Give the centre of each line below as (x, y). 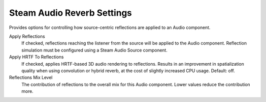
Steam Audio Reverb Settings (71, 13)
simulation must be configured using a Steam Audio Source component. (94, 50)
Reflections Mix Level (31, 77)
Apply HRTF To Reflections (36, 57)
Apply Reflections (27, 36)
